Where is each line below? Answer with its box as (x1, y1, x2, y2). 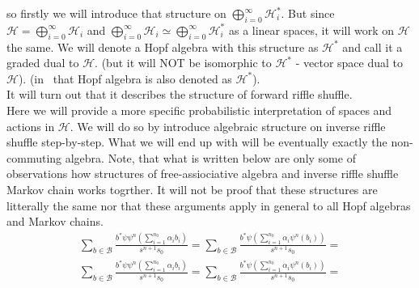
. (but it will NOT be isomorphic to (95, 54, 272, 71)
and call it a (342, 38, 403, 55)
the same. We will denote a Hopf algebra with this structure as (6, 38, 319, 55)
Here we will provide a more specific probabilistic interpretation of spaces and (6, 101, 392, 118)
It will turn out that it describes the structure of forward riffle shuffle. (6, 86, 353, 103)
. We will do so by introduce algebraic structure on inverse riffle (70, 117, 386, 134)
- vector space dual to (295, 54, 404, 71)
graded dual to (6, 54, 79, 71)
